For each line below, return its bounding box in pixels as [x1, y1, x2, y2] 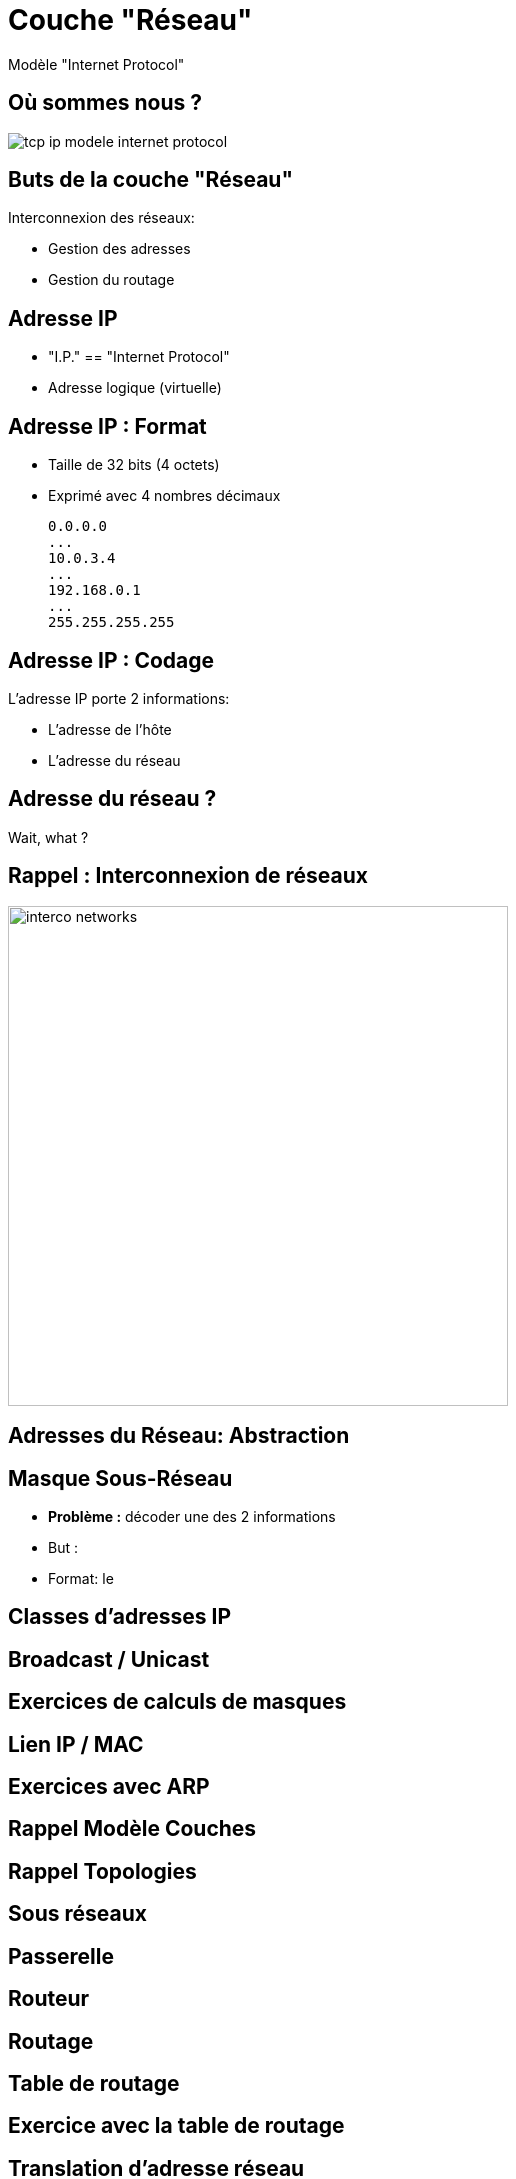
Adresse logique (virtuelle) [48, 379, 222, 397]
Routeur [8, 1986, 90, 2012]
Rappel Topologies [8, 1858, 197, 1884]
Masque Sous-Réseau [8, 1465, 233, 1491]
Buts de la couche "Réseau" [8, 167, 293, 193]
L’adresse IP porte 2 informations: [8, 689, 230, 707]
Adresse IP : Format [8, 413, 207, 439]
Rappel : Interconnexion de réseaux [8, 863, 368, 889]
